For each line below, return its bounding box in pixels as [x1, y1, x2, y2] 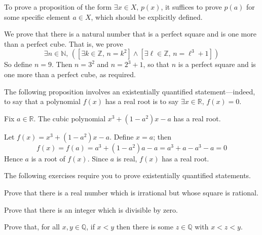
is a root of [31, 153, 65, 163]
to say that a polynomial [4, 96, 81, 107]
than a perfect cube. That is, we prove [4, 38, 123, 49]
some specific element [4, 11, 70, 22]
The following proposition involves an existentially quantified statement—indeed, [4, 86, 255, 96]
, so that [143, 59, 170, 70]
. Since [87, 153, 108, 163]
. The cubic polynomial [33, 113, 106, 123]
